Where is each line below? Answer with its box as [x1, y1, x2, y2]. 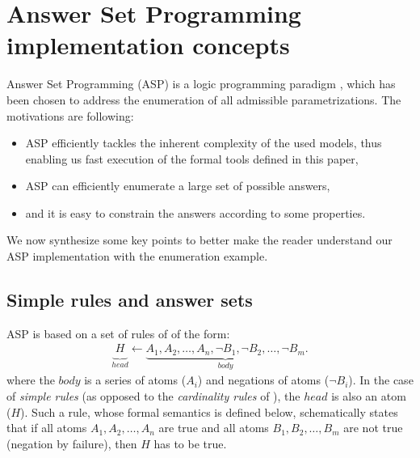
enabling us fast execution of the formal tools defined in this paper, [25, 150, 359, 167]
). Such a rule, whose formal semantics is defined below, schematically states [20, 403, 398, 420]
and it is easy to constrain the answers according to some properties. [25, 204, 366, 221]
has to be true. [153, 435, 227, 452]
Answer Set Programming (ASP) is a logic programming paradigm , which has [6, 75, 396, 92]
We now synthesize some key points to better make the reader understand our [6, 231, 393, 248]
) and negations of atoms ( [197, 371, 330, 388]
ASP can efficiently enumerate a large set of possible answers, [25, 177, 330, 194]
